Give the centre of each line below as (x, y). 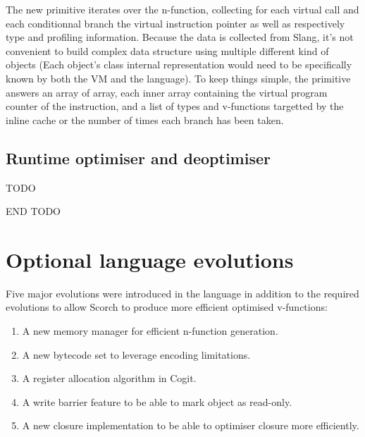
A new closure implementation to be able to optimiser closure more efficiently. (191, 425)
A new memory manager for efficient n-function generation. (150, 331)
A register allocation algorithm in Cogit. (109, 378)
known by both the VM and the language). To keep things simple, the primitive (178, 78)
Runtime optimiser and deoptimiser (138, 158)
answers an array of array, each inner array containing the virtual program (167, 92)
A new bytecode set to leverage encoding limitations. (136, 354)
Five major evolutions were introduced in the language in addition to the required (182, 293)
